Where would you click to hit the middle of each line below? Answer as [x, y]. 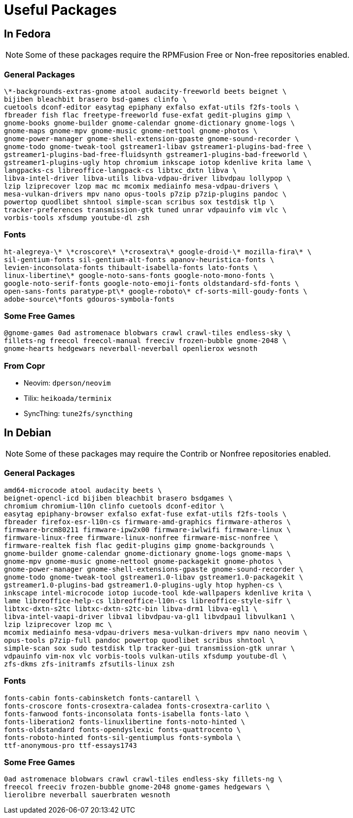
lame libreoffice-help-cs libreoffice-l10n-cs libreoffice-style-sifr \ [147, 601]
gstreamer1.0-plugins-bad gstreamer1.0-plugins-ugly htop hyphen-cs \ [143, 585]
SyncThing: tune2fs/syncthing [78, 414]
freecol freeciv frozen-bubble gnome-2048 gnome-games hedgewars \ [137, 787]
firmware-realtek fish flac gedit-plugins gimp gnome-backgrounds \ [139, 545]
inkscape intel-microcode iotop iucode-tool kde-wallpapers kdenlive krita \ [158, 593]
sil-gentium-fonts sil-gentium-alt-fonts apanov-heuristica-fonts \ [139, 259]
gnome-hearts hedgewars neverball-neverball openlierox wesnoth [131, 349]
